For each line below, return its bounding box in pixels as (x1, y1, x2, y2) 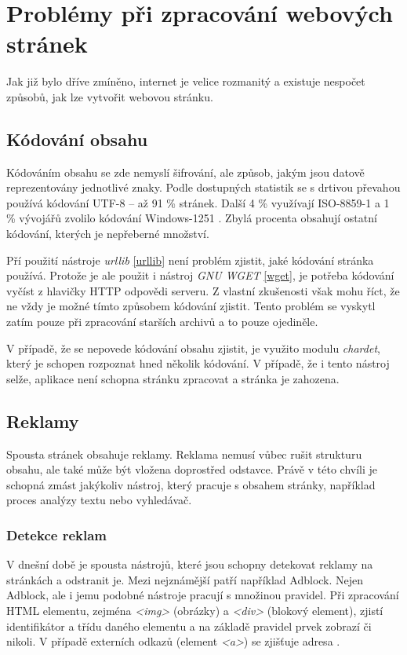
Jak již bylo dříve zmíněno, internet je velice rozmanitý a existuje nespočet (6, 73, 365, 90)
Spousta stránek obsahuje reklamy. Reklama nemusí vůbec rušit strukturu (6, 445, 362, 462)
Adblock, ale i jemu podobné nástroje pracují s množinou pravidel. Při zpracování (6, 587, 399, 603)
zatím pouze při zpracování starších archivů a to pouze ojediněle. (6, 313, 318, 330)
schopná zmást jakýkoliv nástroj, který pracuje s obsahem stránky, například (6, 476, 376, 492)
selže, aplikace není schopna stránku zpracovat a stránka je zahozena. (6, 370, 340, 386)
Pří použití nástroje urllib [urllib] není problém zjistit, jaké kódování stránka (6, 251, 374, 268)
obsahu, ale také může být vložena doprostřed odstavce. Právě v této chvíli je (6, 461, 378, 478)
